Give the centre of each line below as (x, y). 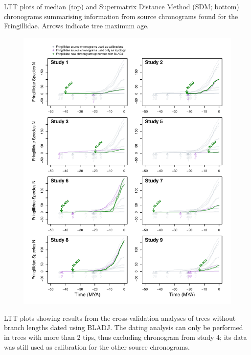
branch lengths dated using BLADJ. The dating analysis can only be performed (124, 327)
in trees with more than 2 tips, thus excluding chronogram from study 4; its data (125, 337)
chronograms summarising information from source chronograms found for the (121, 16)
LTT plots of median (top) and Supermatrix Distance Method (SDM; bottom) (122, 6)
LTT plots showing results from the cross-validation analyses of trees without (120, 318)
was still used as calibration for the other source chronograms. (97, 346)
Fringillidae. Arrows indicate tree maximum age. (76, 26)
